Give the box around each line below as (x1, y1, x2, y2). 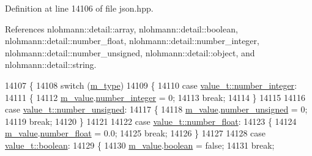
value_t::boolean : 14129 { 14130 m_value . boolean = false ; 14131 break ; (5, 138, 275, 151)
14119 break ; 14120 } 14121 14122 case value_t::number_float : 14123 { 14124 (5, 114, 297, 127)
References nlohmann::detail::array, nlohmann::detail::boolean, (5, 22, 238, 35)
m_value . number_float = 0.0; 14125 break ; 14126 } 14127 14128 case (5, 127, 266, 139)
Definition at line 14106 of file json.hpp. (5, 2, 154, 14)
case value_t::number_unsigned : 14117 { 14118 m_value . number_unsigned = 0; (5, 103, 308, 116)
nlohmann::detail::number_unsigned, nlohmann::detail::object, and (5, 46, 255, 59)
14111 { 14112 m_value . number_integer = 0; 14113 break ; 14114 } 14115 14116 (5, 91, 305, 103)
